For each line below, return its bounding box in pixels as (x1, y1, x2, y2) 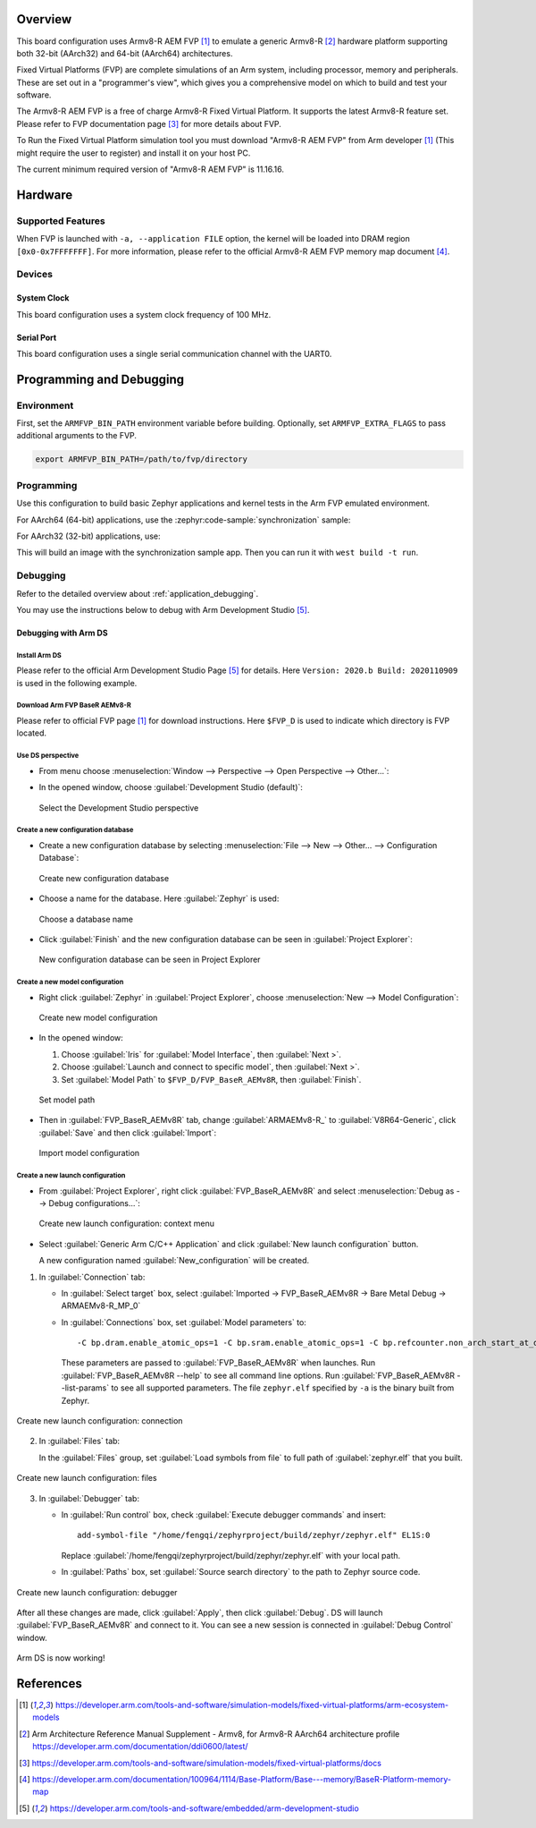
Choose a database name (38, 914, 134, 924)
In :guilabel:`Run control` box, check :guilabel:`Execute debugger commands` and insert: (61, 1509, 387, 1520)
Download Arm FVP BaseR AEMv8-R (16, 701, 131, 710)
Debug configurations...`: (48, 1197, 140, 1208)
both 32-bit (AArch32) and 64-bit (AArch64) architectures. (16, 47, 233, 58)
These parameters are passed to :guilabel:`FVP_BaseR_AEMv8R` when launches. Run (61, 1357, 376, 1368)
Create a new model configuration (16, 978, 124, 987)
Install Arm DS (16, 650, 62, 659)
